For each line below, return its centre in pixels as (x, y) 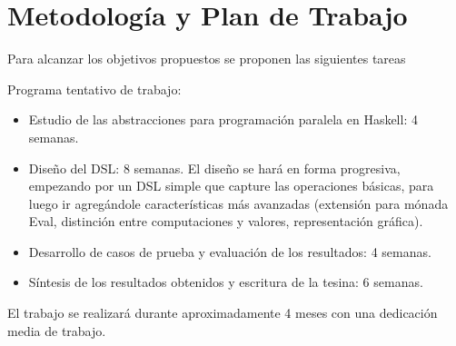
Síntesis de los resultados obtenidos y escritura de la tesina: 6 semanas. (226, 282)
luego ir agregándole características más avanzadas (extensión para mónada (238, 203)
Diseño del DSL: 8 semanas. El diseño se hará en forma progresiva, (214, 168)
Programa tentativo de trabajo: (94, 89)
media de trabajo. (57, 330)
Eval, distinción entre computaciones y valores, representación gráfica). (226, 221)
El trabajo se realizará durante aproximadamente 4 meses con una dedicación (223, 313)
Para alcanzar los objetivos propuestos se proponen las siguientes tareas (207, 59)
